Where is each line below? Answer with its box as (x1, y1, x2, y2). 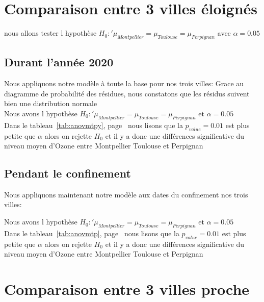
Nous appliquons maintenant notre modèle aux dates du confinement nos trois (4, 189, 248, 199)
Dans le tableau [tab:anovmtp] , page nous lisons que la (4, 228, 179, 238)
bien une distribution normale (4, 98, 97, 109)
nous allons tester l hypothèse (4, 28, 97, 38)
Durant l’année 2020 (4, 54, 114, 70)
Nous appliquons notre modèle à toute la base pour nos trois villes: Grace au (4, 78, 244, 89)
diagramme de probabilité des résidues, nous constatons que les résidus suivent (4, 88, 250, 98)
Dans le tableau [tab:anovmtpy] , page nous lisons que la (4, 119, 183, 130)
